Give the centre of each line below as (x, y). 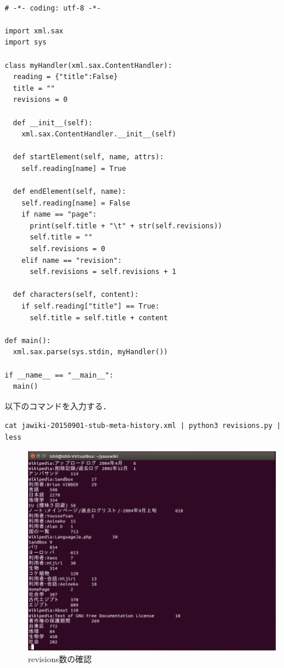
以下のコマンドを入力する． (58, 405)
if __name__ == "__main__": (59, 375)
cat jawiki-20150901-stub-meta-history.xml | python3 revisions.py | (143, 426)
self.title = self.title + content (99, 318)
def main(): (28, 340)
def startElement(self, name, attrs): (89, 157)
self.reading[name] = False (76, 203)
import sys (26, 42)
